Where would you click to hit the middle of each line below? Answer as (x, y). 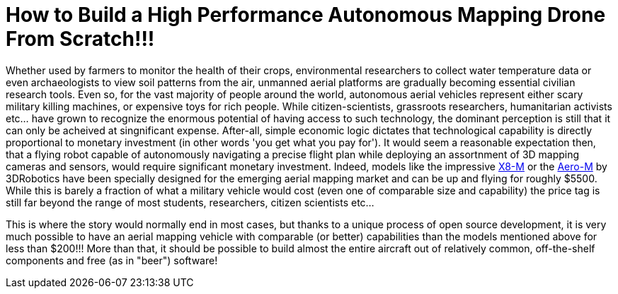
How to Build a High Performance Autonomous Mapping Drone (306, 15)
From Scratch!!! (80, 39)
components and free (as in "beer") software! (112, 260)
